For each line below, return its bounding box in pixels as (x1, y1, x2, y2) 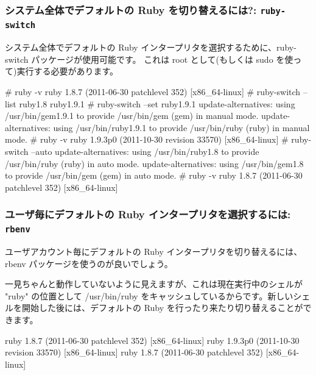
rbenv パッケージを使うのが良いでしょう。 (5, 257, 173, 270)
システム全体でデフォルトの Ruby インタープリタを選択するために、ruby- (5, 41, 297, 54)
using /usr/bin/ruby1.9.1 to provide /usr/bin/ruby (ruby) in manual (53, 121, 310, 134)
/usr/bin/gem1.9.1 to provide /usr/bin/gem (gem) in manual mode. (5, 109, 259, 122)
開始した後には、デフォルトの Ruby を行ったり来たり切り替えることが (21, 301, 303, 314)
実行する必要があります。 (16, 65, 119, 77)
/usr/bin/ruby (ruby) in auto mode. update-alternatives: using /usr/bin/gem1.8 (5, 157, 304, 170)
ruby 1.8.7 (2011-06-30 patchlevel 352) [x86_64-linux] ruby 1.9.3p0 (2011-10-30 (5, 334, 300, 346)
